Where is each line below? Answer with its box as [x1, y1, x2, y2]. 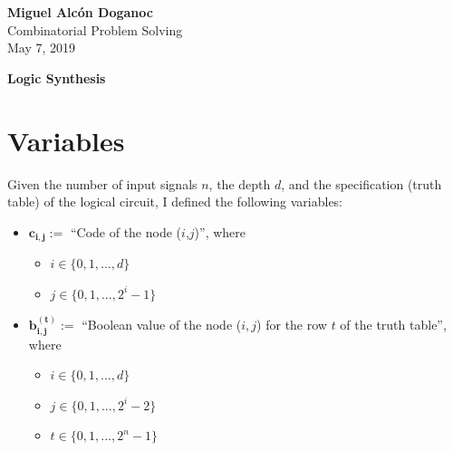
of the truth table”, [340, 315, 447, 334]
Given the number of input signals [7, 174, 198, 193]
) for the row [256, 315, 327, 334]
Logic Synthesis [7, 68, 106, 87]
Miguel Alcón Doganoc [7, 3, 153, 21]
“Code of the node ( [70, 222, 182, 241]
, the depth [208, 174, 271, 193]
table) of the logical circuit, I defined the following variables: [7, 192, 343, 211]
